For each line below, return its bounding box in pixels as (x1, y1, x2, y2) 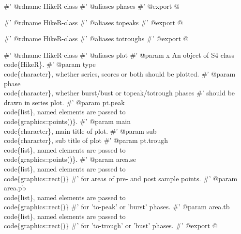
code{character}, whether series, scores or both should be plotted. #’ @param (4, 68, 236, 78)
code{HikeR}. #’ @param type (4, 59, 96, 69)
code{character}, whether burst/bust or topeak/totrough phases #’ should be (4, 88, 235, 98)
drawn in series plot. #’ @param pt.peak (4, 97, 125, 107)
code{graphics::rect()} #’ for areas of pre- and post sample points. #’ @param (4, 173, 238, 183)
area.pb (4, 183, 26, 193)
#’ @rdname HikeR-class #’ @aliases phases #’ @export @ (4, 1, 180, 11)
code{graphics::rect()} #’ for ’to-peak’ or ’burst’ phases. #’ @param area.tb (4, 202, 230, 212)
